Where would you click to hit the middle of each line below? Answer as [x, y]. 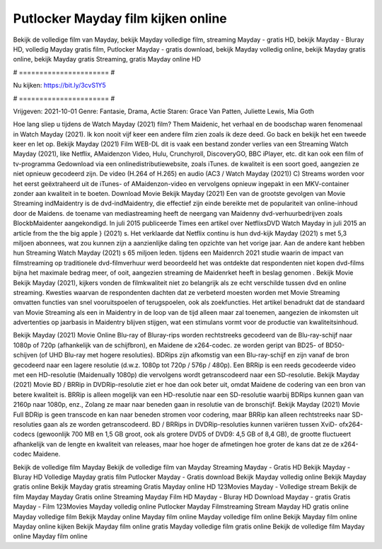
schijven [25, 355]
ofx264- [351, 424]
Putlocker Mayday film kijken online [120, 18]
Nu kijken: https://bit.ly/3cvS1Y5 [59, 86]
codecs [24, 434]
